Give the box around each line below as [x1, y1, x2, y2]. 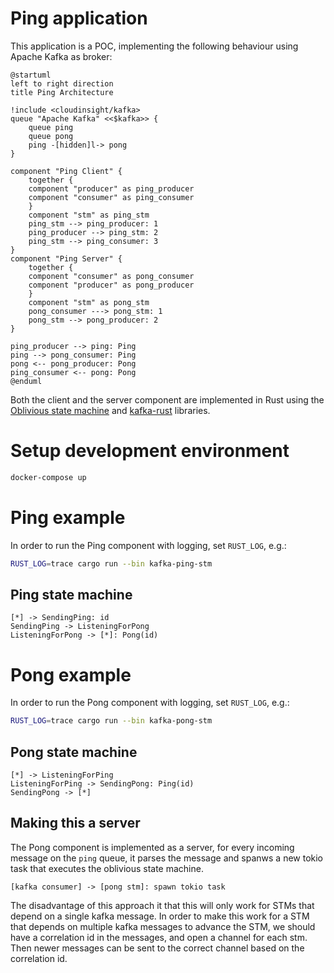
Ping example [10, 506, 126, 529]
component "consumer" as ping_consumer [28, 192, 195, 202]
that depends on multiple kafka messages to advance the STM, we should [10, 920, 316, 932]
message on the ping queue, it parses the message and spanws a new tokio [10, 852, 324, 864]
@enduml [10, 376, 43, 386]
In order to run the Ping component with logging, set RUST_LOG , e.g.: [10, 539, 287, 551]
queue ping [28, 122, 74, 132]
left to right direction [10, 78, 114, 89]
